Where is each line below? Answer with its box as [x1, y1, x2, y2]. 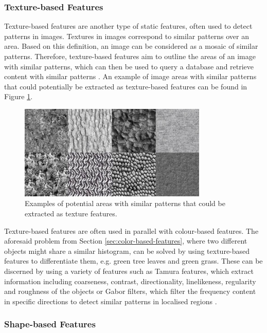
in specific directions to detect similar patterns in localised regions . [4, 295, 217, 306]
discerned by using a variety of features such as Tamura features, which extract [4, 265, 254, 276]
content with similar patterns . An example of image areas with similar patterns [4, 71, 257, 82]
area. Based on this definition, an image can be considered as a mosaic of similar [4, 41, 258, 51]
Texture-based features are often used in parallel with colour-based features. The [4, 225, 259, 236]
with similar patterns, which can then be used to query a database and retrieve [4, 61, 254, 71]
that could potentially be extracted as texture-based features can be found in [4, 81, 247, 91]
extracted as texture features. [25, 208, 117, 218]
